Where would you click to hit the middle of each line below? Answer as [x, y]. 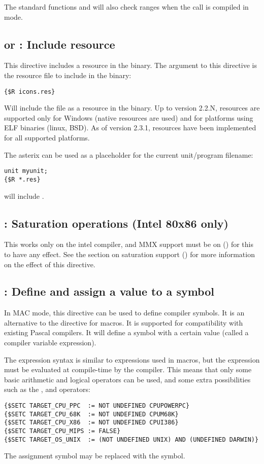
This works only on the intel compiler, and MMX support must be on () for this [129, 244]
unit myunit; [26, 171]
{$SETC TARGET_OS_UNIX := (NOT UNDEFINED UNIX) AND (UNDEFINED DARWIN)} [131, 439]
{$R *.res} [22, 179]
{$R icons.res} [30, 92]
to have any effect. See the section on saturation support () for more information [129, 254]
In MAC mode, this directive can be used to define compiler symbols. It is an [124, 313]
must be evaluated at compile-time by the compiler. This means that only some [128, 369]
